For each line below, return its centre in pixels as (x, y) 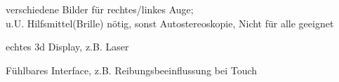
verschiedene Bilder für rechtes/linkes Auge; (100, 9)
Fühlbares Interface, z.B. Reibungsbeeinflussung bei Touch (132, 70)
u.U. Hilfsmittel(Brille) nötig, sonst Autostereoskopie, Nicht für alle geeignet (170, 23)
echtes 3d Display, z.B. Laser (67, 47)
